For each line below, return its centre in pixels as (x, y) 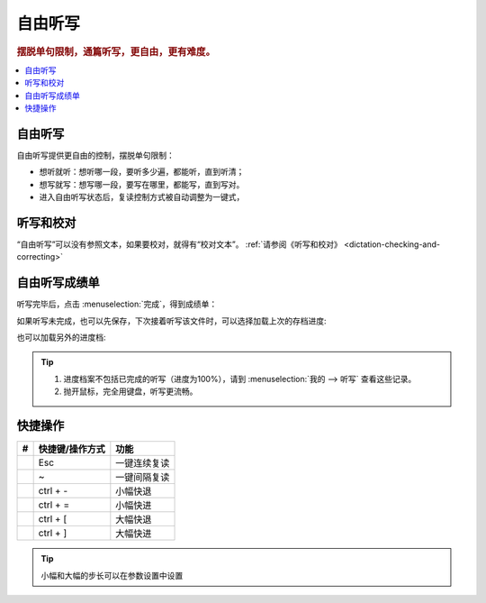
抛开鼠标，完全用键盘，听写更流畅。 (130, 391)
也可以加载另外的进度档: (62, 337)
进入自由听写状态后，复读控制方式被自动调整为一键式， (142, 197)
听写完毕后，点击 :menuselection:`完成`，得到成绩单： (117, 304)
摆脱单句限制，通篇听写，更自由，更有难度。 (116, 51)
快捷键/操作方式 (72, 449)
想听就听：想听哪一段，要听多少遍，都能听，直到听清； (142, 172)
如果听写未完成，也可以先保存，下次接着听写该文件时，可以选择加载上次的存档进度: (172, 321)
